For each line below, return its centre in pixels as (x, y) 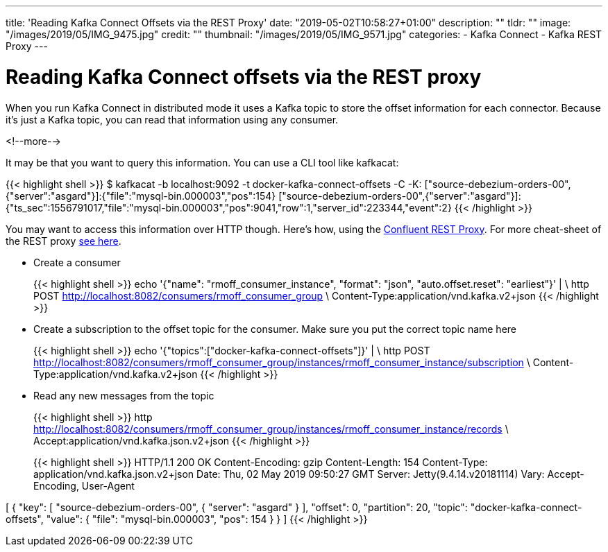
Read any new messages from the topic (124, 395)
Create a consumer (77, 262)
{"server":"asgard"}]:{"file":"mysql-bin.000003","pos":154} (141, 196)
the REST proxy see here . (64, 241)
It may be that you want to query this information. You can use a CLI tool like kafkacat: (202, 162)
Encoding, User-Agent (84, 485)
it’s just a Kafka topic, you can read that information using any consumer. (172, 119)
